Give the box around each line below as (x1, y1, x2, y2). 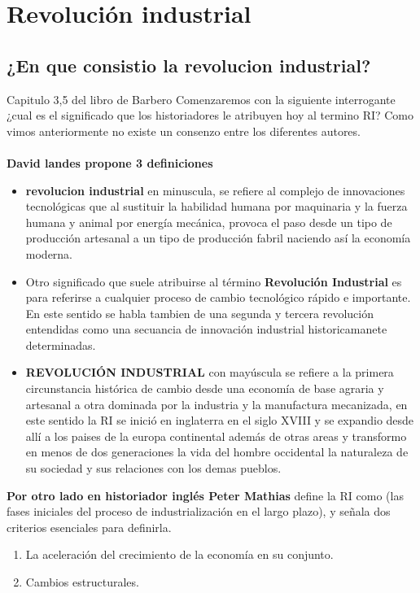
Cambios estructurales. (25, 573, 139, 591)
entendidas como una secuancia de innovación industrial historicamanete (25, 320, 387, 338)
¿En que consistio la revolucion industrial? (7, 52, 371, 77)
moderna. (25, 245, 73, 262)
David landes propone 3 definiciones (7, 154, 213, 171)
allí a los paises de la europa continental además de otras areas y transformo (25, 427, 407, 444)
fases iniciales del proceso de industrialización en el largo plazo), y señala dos (7, 503, 391, 520)
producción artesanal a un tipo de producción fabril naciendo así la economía (25, 229, 411, 246)
